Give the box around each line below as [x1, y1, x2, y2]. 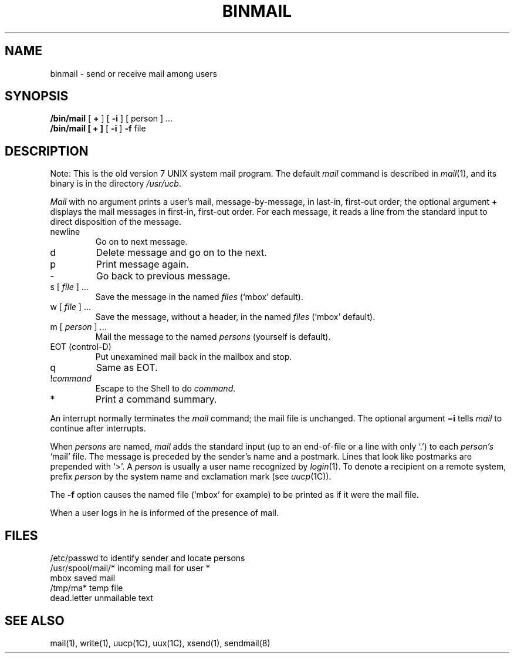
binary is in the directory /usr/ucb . [50, 178, 181, 189]
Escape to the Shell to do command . [95, 383, 236, 394]
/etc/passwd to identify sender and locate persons [50, 553, 245, 563]
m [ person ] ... [50, 322, 107, 332]
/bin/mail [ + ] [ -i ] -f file [50, 123, 146, 134]
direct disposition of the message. [50, 217, 182, 227]
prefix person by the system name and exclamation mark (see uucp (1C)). [50, 471, 332, 482]
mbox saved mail [50, 573, 116, 583]
